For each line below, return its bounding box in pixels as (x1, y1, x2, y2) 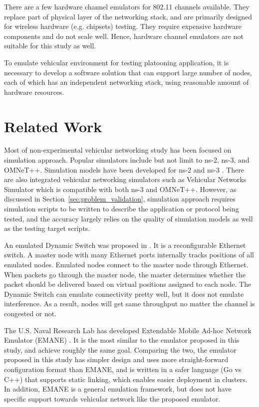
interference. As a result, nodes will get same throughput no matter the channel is (4, 298, 255, 309)
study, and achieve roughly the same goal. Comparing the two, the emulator (4, 344, 237, 355)
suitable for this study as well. (4, 40, 96, 51)
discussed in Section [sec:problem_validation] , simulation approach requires (4, 194, 236, 204)
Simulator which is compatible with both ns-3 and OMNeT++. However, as (4, 184, 237, 194)
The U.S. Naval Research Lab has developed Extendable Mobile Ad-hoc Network (4, 325, 252, 335)
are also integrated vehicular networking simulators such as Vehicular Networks (4, 174, 247, 185)
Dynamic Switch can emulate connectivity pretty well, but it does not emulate (4, 288, 244, 299)
